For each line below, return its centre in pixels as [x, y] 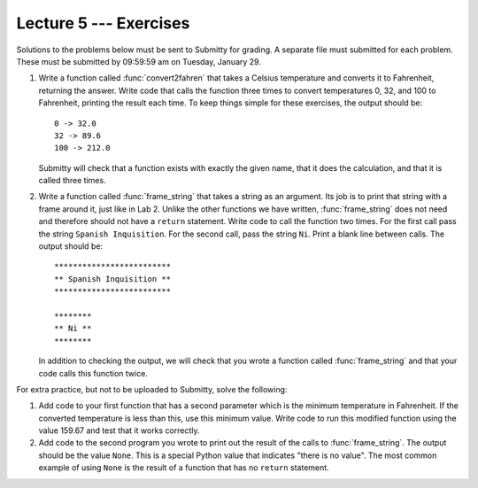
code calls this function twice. [93, 373]
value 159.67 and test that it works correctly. [119, 430]
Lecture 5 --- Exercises [103, 23]
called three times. [72, 181]
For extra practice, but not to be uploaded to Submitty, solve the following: [152, 389]
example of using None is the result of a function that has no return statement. [184, 468]
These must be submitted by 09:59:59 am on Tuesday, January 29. [139, 61]
